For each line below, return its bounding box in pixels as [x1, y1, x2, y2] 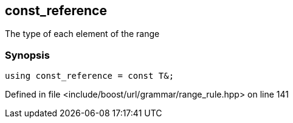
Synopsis [5, 48, 50, 61]
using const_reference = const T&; [5, 71, 174, 81]
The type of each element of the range [5, 28, 160, 39]
